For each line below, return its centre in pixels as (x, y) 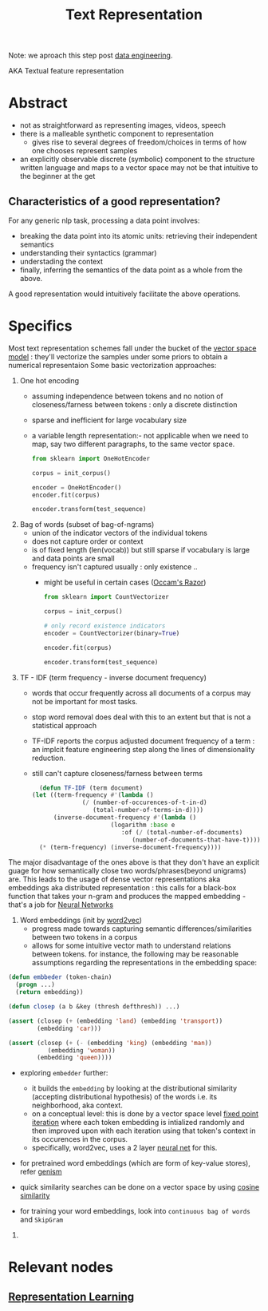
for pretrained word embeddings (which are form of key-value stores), (135, 1163)
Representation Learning (71, 1296)
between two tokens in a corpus (85, 937)
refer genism (41, 1172)
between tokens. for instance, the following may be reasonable (135, 954)
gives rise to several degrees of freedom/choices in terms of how (139, 142)
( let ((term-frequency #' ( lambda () (93, 795)
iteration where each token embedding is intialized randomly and (138, 1123)
